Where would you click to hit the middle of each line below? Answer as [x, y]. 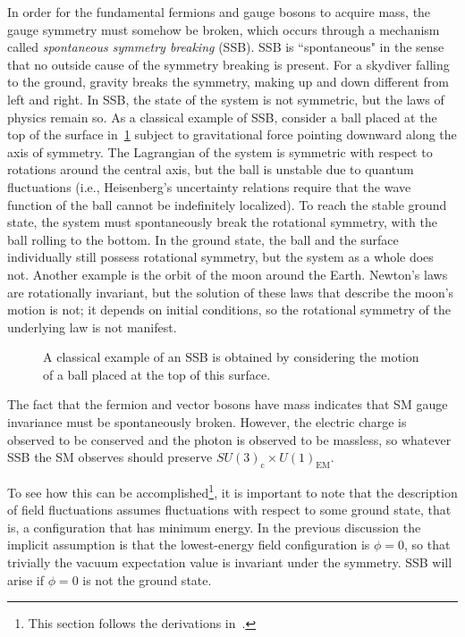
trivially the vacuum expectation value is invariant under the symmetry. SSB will [230, 562]
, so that [427, 545]
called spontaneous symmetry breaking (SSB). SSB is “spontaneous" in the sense [226, 47]
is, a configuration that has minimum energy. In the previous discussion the [214, 527]
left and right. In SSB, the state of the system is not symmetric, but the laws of [226, 99]
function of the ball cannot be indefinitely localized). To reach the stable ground [227, 204]
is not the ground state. [147, 579]
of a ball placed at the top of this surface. [157, 374]
